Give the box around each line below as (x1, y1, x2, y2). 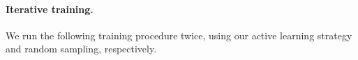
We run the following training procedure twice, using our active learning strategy (6, 28, 352, 42)
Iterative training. (6, 1, 94, 16)
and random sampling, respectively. (6, 41, 157, 56)
